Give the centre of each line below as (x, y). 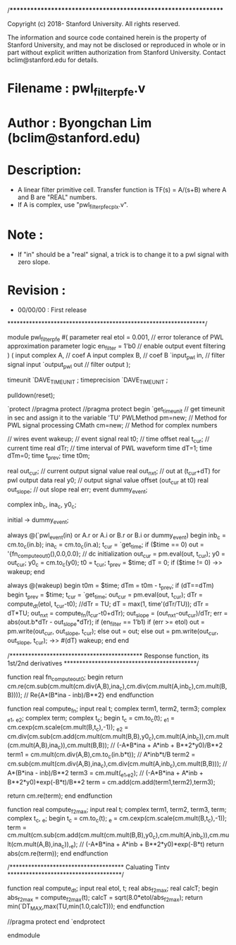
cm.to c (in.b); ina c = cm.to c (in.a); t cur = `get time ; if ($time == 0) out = (106, 545)
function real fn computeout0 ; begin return (65, 677)
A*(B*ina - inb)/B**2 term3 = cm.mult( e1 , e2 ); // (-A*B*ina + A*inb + (106, 774)
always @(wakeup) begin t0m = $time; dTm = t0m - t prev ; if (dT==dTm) (111, 586)
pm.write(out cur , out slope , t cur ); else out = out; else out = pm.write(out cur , (113, 632)
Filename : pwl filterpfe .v (76, 89)
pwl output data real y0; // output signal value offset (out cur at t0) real (108, 481)
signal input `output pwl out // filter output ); (69, 365)
